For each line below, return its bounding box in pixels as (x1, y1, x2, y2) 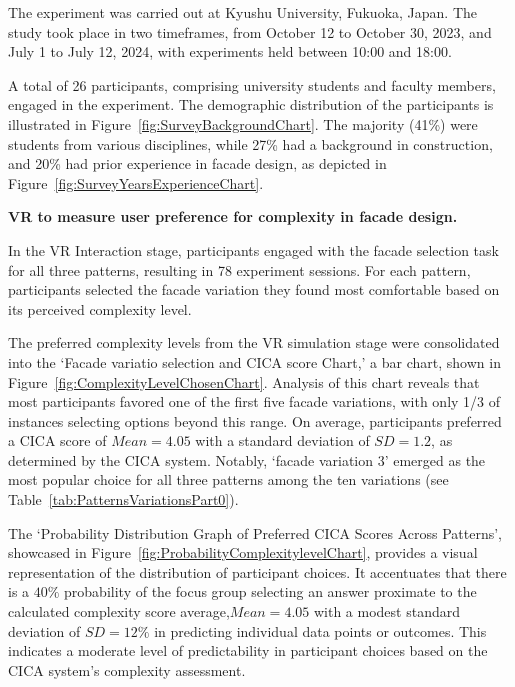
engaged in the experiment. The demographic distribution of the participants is (8, 94, 494, 115)
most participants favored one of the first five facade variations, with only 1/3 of (8, 391, 501, 412)
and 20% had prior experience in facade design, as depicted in (8, 153, 387, 174)
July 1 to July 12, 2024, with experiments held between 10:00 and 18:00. (8, 41, 452, 62)
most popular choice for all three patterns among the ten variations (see (8, 469, 449, 490)
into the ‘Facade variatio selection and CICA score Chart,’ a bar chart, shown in (8, 351, 501, 372)
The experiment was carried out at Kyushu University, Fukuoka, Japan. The (8, 2, 478, 22)
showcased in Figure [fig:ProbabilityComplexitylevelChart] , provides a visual (8, 542, 478, 563)
